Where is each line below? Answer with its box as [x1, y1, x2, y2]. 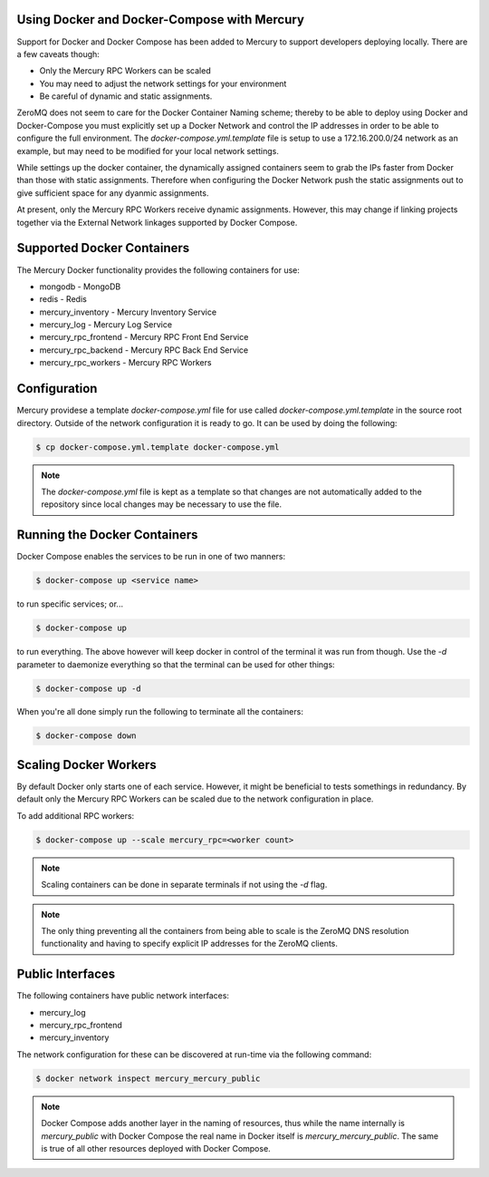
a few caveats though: [16, 48, 100, 59]
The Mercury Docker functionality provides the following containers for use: [16, 264, 301, 276]
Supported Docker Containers [16, 240, 190, 256]
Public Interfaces [16, 967, 116, 982]
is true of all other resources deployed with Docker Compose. [41, 1143, 271, 1153]
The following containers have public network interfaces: [16, 990, 230, 1001]
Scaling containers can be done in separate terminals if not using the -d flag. [41, 880, 328, 890]
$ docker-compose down [35, 731, 137, 741]
